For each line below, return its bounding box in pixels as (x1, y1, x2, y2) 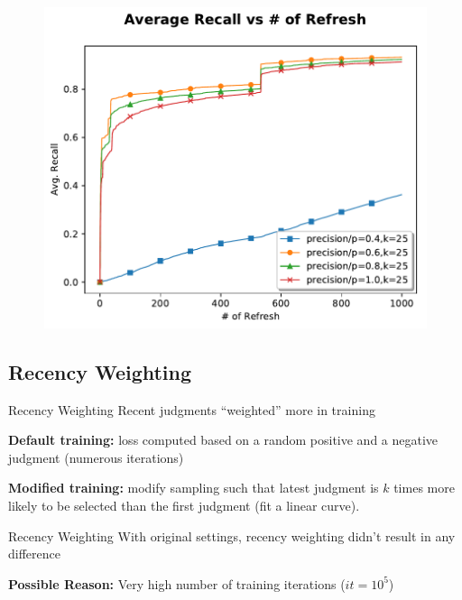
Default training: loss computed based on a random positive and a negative (8, 430, 439, 449)
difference (8, 544, 60, 563)
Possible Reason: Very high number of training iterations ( (8, 574, 346, 593)
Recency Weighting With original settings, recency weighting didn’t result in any (8, 526, 456, 545)
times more (393, 478, 455, 497)
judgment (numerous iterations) (8, 448, 184, 466)
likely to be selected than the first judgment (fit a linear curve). (8, 495, 360, 514)
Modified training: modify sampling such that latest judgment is (8, 478, 379, 497)
